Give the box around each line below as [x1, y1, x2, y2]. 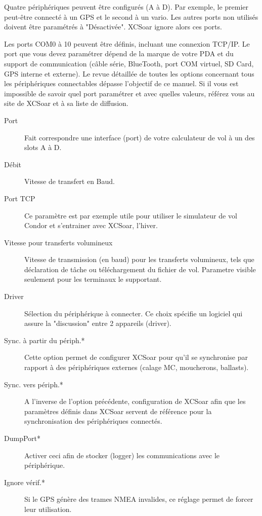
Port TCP [4, 193, 35, 203]
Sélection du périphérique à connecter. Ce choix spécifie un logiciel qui [24, 308, 243, 318]
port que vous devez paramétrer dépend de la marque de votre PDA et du [4, 48, 234, 59]
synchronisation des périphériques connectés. [24, 416, 162, 426]
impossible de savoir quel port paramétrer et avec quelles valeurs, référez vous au [4, 88, 255, 98]
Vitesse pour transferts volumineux [4, 237, 113, 247]
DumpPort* [4, 433, 41, 443]
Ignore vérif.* [4, 476, 45, 487]
